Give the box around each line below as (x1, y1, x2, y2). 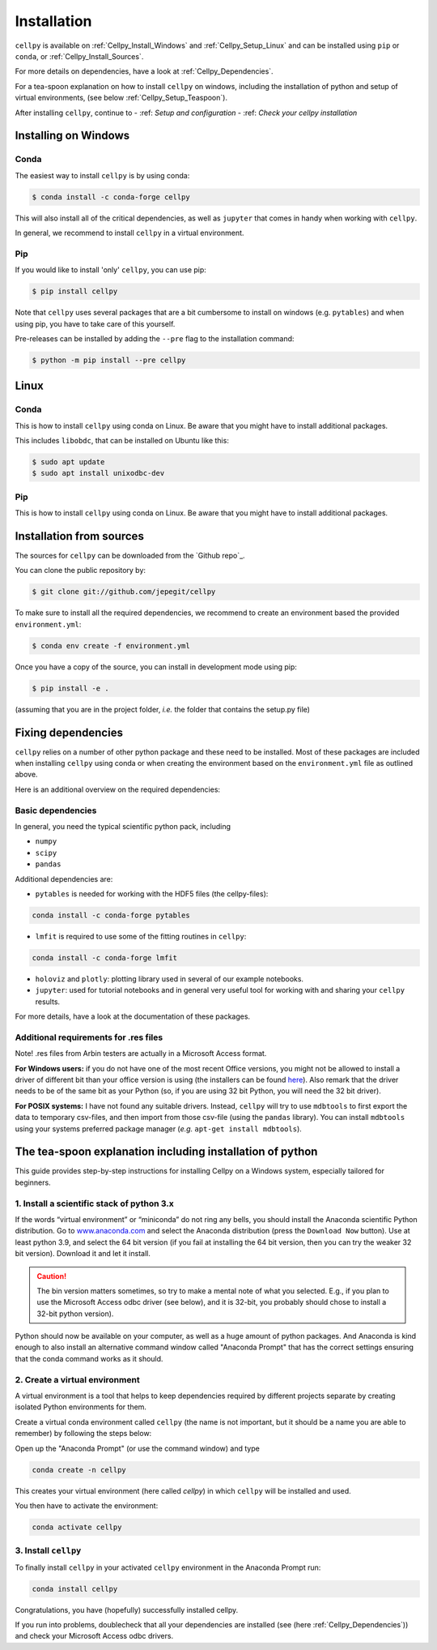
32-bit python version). (36, 1309, 114, 1319)
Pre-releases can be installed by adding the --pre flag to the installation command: (15, 333, 295, 344)
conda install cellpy (32, 1584, 118, 1593)
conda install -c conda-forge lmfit (32, 953, 178, 962)
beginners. (15, 1178, 52, 1187)
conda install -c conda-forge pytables (32, 910, 190, 920)
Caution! (36, 1271, 67, 1280)
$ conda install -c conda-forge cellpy (32, 192, 190, 202)
